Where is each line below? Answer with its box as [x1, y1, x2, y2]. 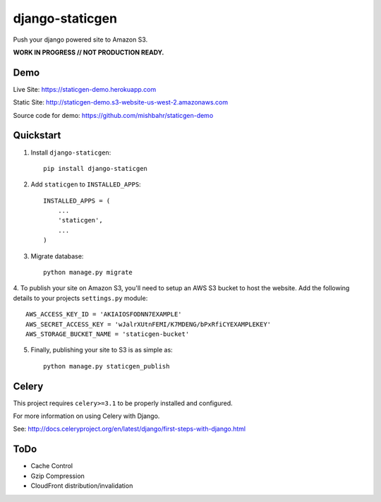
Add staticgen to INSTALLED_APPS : [30, 180, 141, 189]
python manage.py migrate [43, 268, 133, 277]
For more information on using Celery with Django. [13, 412, 160, 420]
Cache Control [30, 462, 73, 470]
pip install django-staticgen [43, 165, 148, 172]
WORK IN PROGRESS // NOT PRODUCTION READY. [13, 48, 164, 56]
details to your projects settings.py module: [13, 294, 148, 302]
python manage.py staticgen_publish [43, 362, 170, 370]
